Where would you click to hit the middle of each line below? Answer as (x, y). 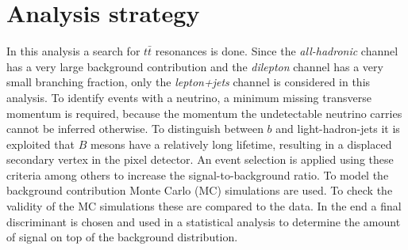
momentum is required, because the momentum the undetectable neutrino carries (204, 113)
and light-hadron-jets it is (338, 129)
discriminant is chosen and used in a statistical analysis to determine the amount (204, 221)
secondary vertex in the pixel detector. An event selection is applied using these (200, 159)
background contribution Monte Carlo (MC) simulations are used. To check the (200, 190)
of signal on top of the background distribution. (122, 237)
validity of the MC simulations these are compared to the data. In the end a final (204, 206)
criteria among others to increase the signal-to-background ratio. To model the (198, 174)
